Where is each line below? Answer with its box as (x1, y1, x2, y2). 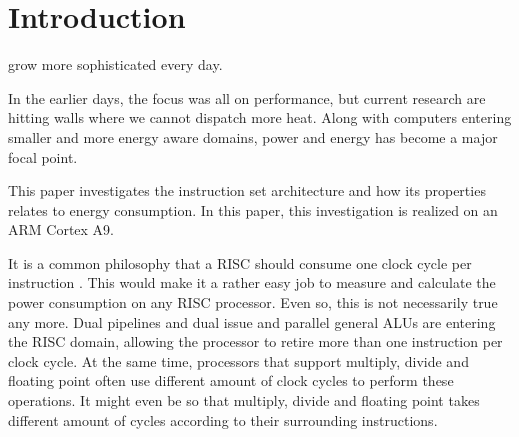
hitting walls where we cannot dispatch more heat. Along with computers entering (8, 107, 512, 128)
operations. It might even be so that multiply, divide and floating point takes (8, 390, 480, 411)
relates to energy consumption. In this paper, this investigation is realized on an (8, 199, 498, 220)
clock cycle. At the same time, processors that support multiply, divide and (8, 350, 469, 371)
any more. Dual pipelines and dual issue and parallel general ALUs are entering (8, 311, 496, 332)
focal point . (8, 146, 78, 167)
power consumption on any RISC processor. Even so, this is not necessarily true (8, 292, 498, 313)
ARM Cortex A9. (8, 219, 115, 240)
